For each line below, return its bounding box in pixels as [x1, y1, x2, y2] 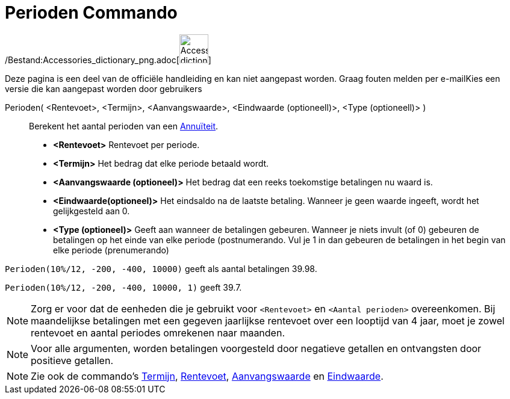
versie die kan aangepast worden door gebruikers [5, 83, 202, 94]
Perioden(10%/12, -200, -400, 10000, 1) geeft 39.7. [5, 282, 242, 292]
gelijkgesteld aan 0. [53, 205, 130, 216]
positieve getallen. [31, 354, 113, 367]
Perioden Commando [5, 2, 178, 23]
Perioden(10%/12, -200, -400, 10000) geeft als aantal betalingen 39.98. [5, 263, 317, 274]
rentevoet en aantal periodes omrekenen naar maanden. [31, 326, 285, 339]
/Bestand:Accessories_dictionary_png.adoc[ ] [5, 54, 211, 65]
